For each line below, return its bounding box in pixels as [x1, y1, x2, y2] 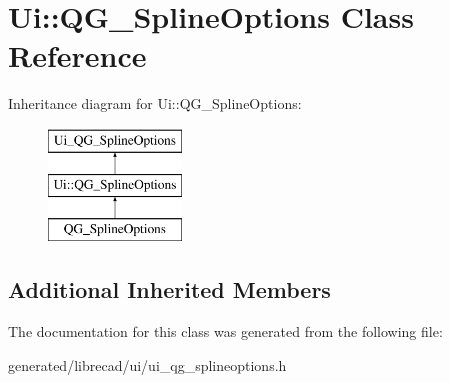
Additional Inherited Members [8, 274, 331, 305]
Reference [8, 35, 147, 76]
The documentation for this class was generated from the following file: [8, 321, 443, 342]
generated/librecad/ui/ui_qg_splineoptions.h [8, 354, 287, 375]
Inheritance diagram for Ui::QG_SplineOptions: [8, 93, 302, 114]
